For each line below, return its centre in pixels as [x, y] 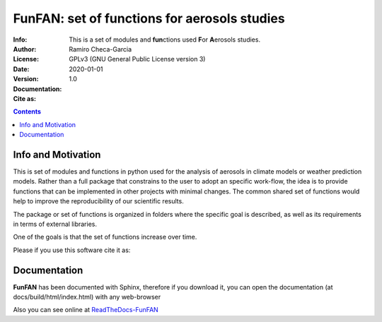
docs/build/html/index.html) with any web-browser [87, 297]
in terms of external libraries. [55, 224]
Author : [25, 49]
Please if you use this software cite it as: [72, 250]
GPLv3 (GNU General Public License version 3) [137, 59]
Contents [27, 112]
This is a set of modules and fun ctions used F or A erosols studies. [165, 40]
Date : [21, 69]
